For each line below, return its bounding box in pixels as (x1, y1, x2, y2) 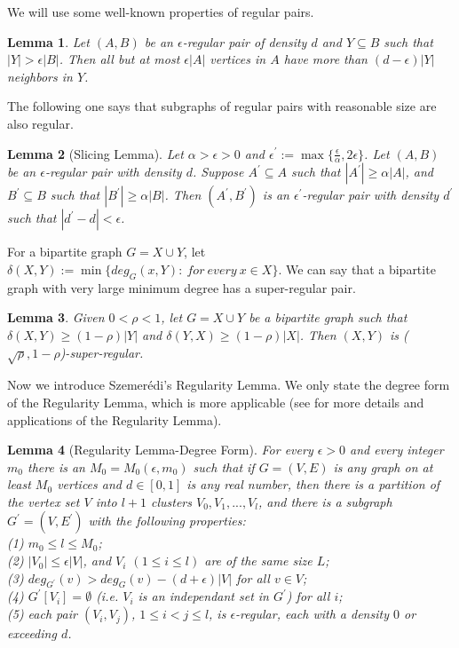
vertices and (57, 475, 122, 494)
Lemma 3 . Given (7, 308, 105, 327)
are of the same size (204, 551, 313, 570)
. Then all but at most (59, 50, 180, 68)
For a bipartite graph (7, 242, 123, 261)
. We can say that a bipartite (278, 259, 436, 278)
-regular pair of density (182, 32, 307, 51)
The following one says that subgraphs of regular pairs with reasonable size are (7, 97, 437, 115)
